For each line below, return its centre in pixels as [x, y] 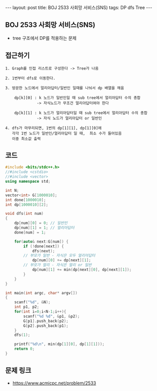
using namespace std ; [28, 182]
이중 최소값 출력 [26, 139]
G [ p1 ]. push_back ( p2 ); [46, 321]
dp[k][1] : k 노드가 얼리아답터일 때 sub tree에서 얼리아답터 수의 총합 [81, 113]
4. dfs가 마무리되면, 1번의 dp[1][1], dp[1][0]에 [54, 128]
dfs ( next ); [44, 251]
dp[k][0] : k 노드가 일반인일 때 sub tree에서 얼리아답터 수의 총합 [77, 98]
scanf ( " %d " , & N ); [32, 302]
